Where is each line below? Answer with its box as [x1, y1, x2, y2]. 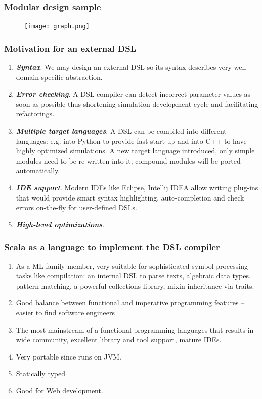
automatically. [16, 165, 60, 176]
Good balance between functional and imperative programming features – [16, 297, 245, 308]
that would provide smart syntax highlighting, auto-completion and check [16, 192, 244, 203]
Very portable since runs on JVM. [16, 351, 121, 362]
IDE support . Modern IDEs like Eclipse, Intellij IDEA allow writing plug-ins [16, 182, 258, 193]
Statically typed [16, 368, 66, 379]
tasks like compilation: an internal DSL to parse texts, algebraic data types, [16, 270, 251, 281]
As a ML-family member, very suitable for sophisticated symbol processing [16, 260, 248, 271]
